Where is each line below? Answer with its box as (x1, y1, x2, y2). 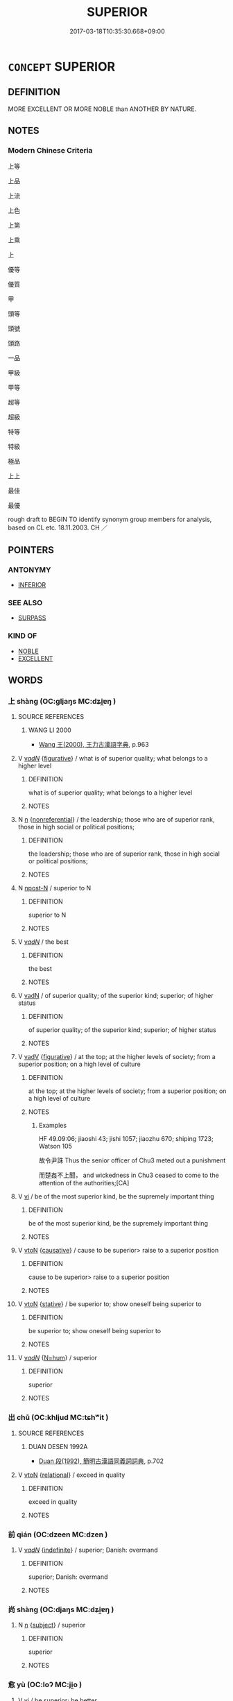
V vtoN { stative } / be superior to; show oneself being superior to (17, 1300, 202, 1308)
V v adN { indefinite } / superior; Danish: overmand (17, 1546, 158, 1554)
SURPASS (17, 613, 46, 622)
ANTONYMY (8, 565, 51, 575)
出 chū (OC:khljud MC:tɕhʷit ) (8, 1413, 109, 1423)
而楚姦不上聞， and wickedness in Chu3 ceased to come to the (38, 1171, 219, 1180)
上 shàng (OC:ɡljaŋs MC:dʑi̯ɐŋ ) (8, 697, 116, 706)
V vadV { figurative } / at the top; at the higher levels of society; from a (17, 1053, 216, 1061)
